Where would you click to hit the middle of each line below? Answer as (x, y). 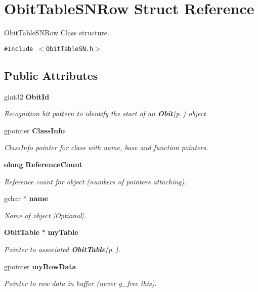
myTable (63, 232)
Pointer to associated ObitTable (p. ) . (62, 249)
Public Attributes (51, 75)
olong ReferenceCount (43, 164)
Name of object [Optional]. (45, 215)
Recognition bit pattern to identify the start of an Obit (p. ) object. (106, 113)
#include (19, 49)
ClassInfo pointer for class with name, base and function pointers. (106, 147)
